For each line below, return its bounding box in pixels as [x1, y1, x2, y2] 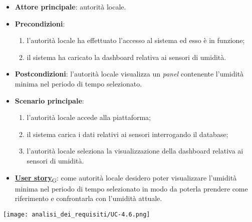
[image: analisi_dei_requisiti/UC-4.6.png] [3, 210, 150, 218]
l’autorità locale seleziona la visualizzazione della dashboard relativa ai [27, 145, 243, 156]
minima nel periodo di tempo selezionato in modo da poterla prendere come [15, 183, 248, 193]
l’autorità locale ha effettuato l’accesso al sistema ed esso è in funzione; [27, 35, 245, 45]
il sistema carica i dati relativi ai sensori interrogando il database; [27, 128, 228, 139]
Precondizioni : [15, 18, 65, 28]
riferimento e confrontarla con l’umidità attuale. [15, 193, 162, 203]
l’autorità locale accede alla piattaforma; [27, 112, 151, 122]
